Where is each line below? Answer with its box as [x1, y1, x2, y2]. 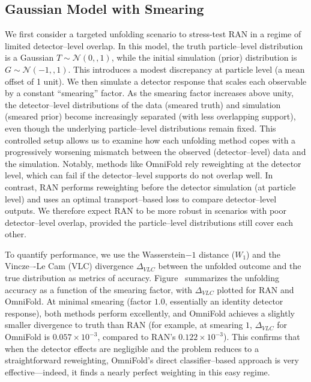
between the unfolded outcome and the [158, 259, 301, 272]
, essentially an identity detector [165, 295, 283, 308]
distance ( [199, 247, 235, 260]
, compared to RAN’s [97, 330, 176, 343]
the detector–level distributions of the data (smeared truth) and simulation [5, 98, 281, 111]
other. [5, 228, 26, 240]
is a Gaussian [5, 51, 54, 64]
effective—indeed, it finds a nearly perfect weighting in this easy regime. [5, 365, 270, 378]
